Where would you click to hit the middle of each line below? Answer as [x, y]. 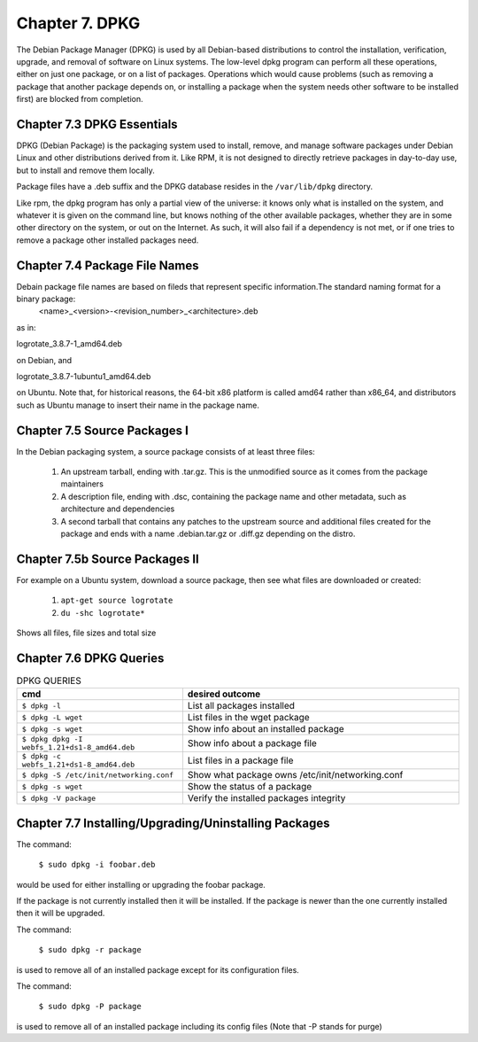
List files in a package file [240, 760]
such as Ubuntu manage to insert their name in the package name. [138, 405]
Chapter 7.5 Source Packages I [103, 430]
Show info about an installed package [266, 729]
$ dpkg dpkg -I [52, 739]
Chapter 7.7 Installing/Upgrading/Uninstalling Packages [173, 823]
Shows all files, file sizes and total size [86, 633]
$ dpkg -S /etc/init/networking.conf [98, 775]
